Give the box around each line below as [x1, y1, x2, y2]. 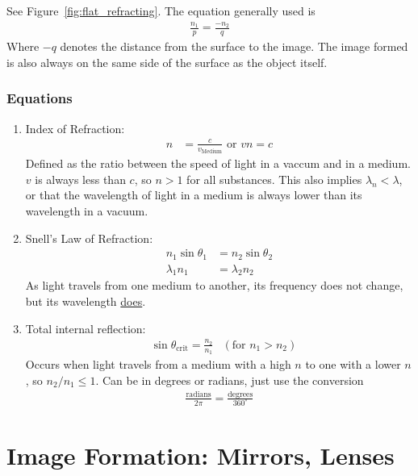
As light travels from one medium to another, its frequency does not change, [25, 277, 403, 294]
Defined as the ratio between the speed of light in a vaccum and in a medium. [25, 155, 411, 172]
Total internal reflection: [25, 319, 146, 336]
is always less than [35, 170, 126, 187]
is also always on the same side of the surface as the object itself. [6, 53, 328, 70]
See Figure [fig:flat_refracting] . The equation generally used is [6, 2, 316, 19]
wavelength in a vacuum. [25, 202, 148, 219]
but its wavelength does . [25, 293, 146, 310]
